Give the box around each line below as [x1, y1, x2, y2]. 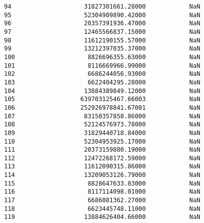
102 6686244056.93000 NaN [4, 70, 200, 78]
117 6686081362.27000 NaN [4, 197, 200, 204]
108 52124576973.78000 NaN [4, 121, 200, 128]
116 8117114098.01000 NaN [4, 188, 200, 196]
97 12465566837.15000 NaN [4, 28, 200, 35]
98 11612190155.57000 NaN [4, 36, 200, 44]
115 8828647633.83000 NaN [4, 180, 200, 187]
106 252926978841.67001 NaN [4, 104, 200, 111]
